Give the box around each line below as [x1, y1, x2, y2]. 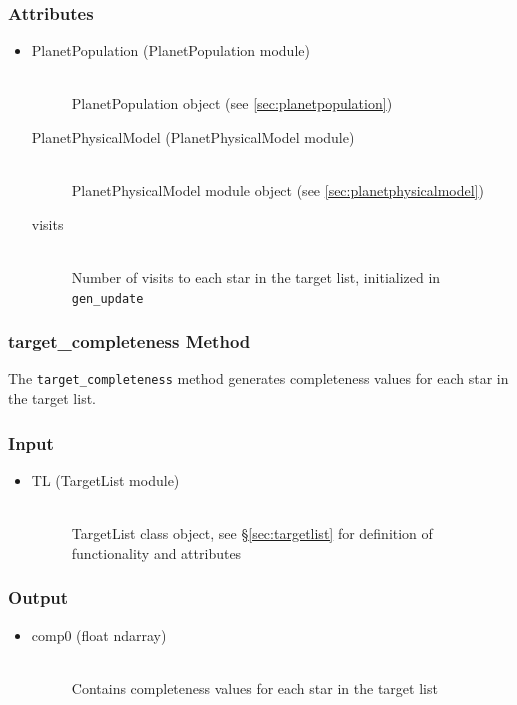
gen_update [71, 291, 144, 306]
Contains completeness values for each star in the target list [71, 677, 438, 698]
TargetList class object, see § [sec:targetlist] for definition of [71, 523, 433, 544]
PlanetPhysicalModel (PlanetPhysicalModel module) [31, 127, 355, 147]
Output [8, 585, 69, 610]
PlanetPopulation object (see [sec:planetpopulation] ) [71, 93, 393, 114]
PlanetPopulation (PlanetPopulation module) [31, 40, 310, 61]
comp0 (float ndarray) [31, 624, 167, 645]
